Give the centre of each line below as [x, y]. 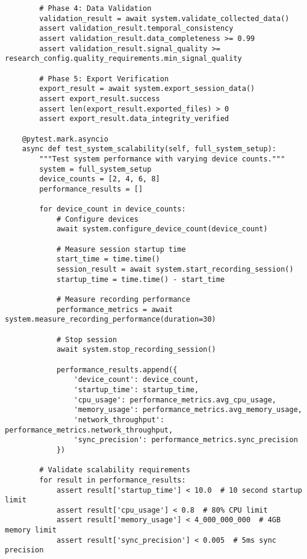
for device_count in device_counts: [113, 209]
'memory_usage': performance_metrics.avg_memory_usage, [188, 410]
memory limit [31, 530]
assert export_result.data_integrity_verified [134, 119]
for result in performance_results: [113, 480]
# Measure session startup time [121, 249]
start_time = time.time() [108, 259]
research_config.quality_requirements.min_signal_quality [123, 59]
